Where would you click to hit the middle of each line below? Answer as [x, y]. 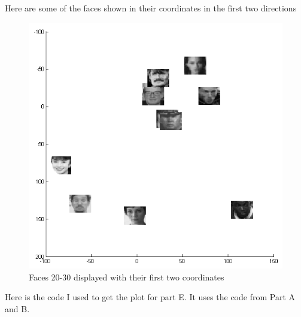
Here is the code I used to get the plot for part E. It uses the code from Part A [150, 297]
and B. [17, 308]
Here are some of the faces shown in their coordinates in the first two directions [151, 8]
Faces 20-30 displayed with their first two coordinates [127, 277]
